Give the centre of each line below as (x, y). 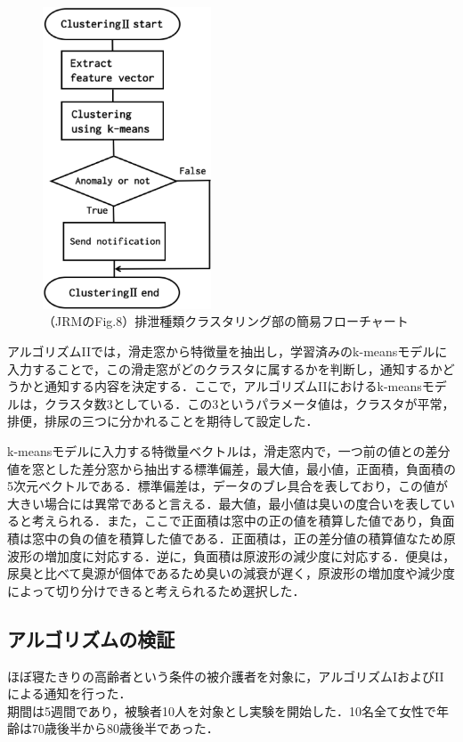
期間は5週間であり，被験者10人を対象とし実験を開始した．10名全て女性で (222, 710)
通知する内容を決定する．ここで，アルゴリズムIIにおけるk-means (233, 386)
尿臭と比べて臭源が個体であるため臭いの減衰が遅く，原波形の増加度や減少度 (231, 573)
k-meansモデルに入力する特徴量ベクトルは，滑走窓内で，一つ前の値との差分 (229, 451)
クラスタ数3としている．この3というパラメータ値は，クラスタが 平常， (249, 403)
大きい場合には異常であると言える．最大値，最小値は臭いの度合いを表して (225, 503)
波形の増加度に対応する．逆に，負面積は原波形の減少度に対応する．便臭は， (231, 555)
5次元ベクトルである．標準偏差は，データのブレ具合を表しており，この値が (228, 486)
